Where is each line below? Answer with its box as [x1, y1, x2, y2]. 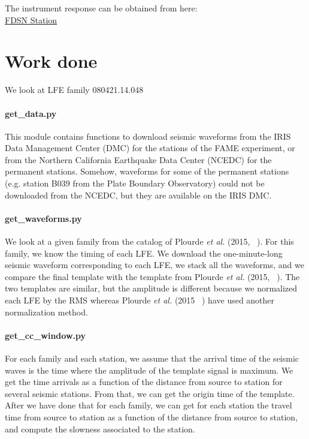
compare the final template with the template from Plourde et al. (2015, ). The [5, 270, 300, 282]
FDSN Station [5, 13, 57, 26]
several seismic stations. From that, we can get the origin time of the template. [5, 387, 295, 399]
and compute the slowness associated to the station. [5, 422, 195, 435]
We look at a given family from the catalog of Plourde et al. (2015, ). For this [5, 235, 294, 248]
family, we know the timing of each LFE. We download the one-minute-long [5, 246, 283, 259]
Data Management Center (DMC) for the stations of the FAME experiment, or [5, 142, 295, 154]
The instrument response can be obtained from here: [5, 2, 198, 14]
